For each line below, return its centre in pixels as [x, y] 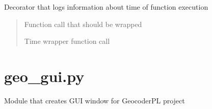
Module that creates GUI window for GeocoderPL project [95, 100]
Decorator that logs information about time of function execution [106, 7]
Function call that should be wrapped [83, 24]
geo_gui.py [44, 76]
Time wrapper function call [67, 41]
